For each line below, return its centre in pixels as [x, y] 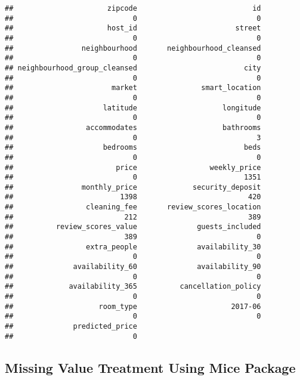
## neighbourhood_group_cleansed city [133, 68]
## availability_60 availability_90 [133, 267]
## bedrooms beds [133, 148]
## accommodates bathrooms [133, 127]
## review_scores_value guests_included [133, 227]
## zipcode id [133, 8]
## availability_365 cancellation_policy [133, 287]
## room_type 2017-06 [133, 306]
